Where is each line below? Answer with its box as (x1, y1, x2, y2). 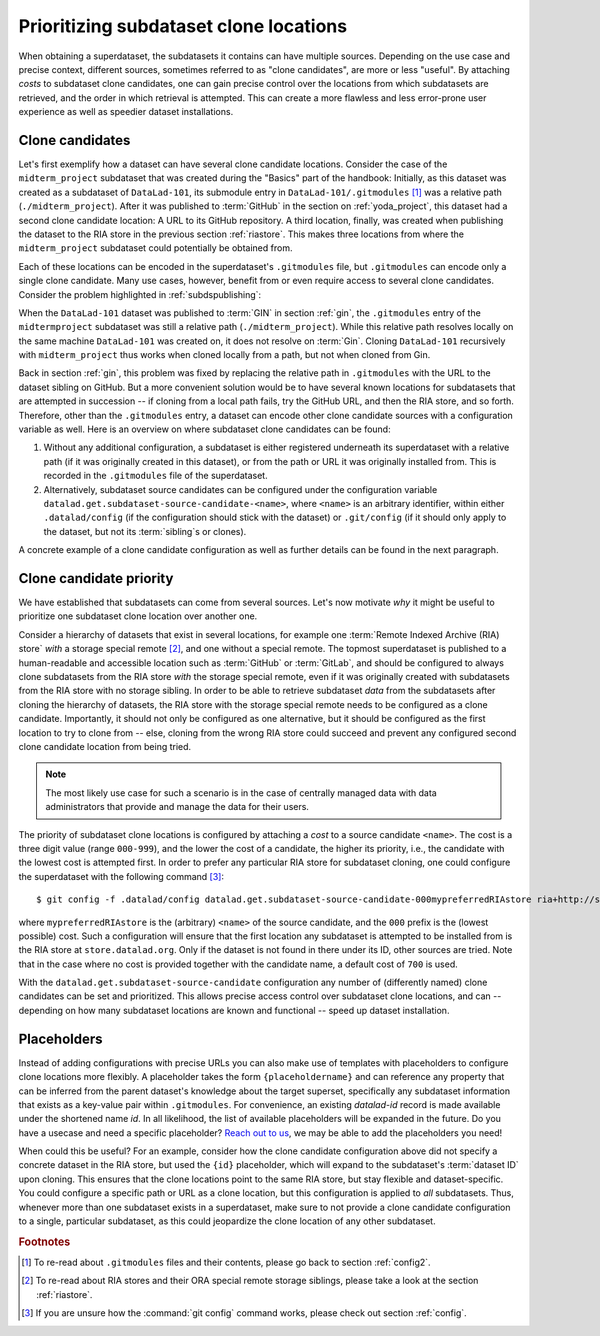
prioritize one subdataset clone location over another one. (18, 610, 258, 622)
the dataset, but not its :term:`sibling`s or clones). (43, 525, 247, 537)
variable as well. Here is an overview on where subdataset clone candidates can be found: (18, 423, 391, 435)
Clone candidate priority (18, 570, 174, 587)
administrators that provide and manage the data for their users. (45, 801, 310, 813)
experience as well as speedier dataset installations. (18, 106, 234, 118)
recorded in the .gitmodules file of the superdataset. (43, 470, 269, 482)
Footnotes (18, 1235, 71, 1249)
